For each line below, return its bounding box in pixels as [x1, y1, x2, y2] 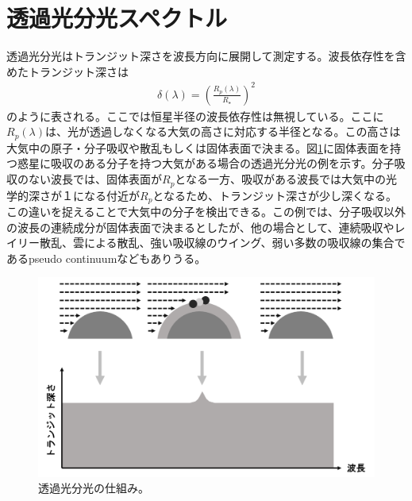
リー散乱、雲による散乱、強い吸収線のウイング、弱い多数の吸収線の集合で [17, 234, 406, 251]
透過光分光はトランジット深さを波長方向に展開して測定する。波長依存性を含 [6, 48, 406, 64]
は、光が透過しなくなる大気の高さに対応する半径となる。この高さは [45, 123, 401, 140]
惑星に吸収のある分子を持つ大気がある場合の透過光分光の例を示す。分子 [17, 155, 395, 171]
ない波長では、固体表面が [28, 171, 162, 187]
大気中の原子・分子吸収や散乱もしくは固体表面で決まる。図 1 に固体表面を [6, 139, 390, 156]
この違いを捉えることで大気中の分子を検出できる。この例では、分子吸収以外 [6, 202, 406, 219]
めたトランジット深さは [6, 63, 129, 79]
